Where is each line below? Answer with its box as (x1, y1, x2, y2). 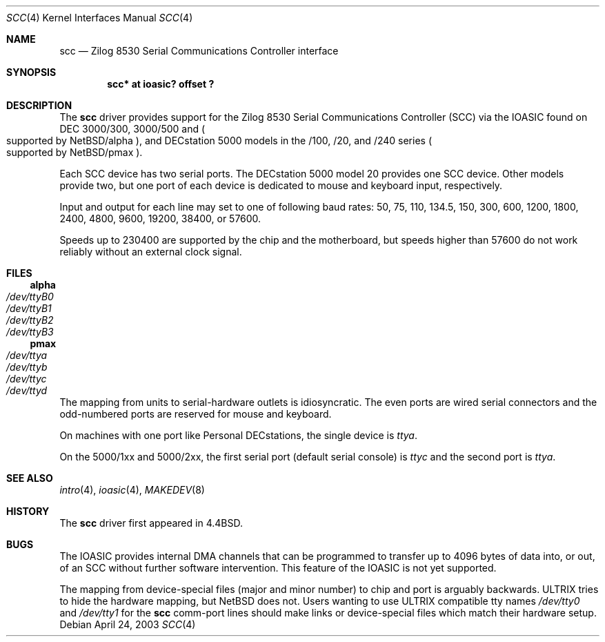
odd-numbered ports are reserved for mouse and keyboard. (59, 408, 332, 420)
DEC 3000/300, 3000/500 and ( (59, 123, 206, 135)
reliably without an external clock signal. (59, 246, 242, 257)
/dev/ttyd (6, 385, 48, 396)
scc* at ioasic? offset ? (107, 78, 215, 90)
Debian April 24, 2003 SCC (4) (59, 619, 196, 630)
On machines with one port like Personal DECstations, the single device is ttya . (59, 429, 417, 441)
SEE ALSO (6, 472, 53, 484)
